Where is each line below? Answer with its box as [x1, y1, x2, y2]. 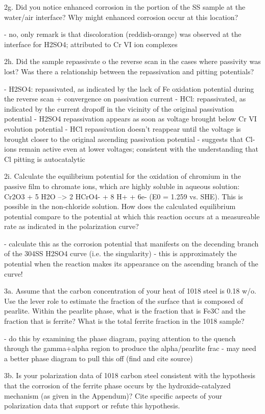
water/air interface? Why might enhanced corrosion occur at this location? [4, 11, 238, 22]
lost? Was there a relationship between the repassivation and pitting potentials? [4, 66, 254, 76]
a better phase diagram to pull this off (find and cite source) [4, 353, 193, 363]
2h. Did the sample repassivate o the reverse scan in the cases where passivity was [4, 56, 261, 67]
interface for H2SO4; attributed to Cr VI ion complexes [4, 38, 178, 49]
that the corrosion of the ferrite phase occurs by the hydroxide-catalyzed [4, 380, 231, 390]
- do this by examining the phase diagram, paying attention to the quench [4, 333, 236, 343]
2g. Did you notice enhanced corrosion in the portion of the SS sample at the [4, 2, 246, 12]
